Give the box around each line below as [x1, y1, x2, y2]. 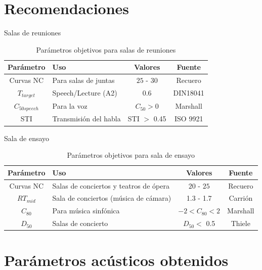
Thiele [231, 218, 250, 229]
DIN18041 [173, 87, 204, 98]
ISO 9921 [174, 113, 203, 124]
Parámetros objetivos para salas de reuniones [36, 44, 176, 55]
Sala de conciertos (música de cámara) [52, 193, 171, 203]
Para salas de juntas [52, 75, 115, 85]
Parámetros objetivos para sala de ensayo [67, 150, 195, 160]
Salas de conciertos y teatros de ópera [52, 180, 169, 191]
